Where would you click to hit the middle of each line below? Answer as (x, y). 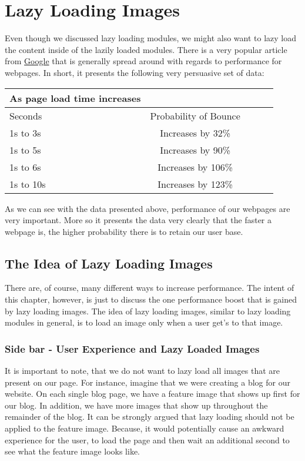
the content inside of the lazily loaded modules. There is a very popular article (146, 49)
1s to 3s (25, 132)
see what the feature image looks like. (72, 451)
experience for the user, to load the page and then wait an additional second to (147, 440)
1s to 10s (28, 184)
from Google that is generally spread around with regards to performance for (143, 61)
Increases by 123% (195, 184)
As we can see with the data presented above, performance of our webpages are (148, 208)
